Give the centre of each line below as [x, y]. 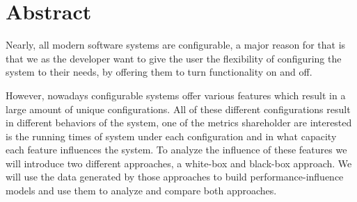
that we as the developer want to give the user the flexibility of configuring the [174, 58]
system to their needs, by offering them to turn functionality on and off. [159, 72]
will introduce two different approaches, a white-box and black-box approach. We [179, 163]
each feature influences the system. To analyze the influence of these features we [176, 150]
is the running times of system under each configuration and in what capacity [171, 136]
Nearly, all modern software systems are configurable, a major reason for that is [176, 45]
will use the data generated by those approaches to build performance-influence [175, 177]
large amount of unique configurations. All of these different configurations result [178, 109]
